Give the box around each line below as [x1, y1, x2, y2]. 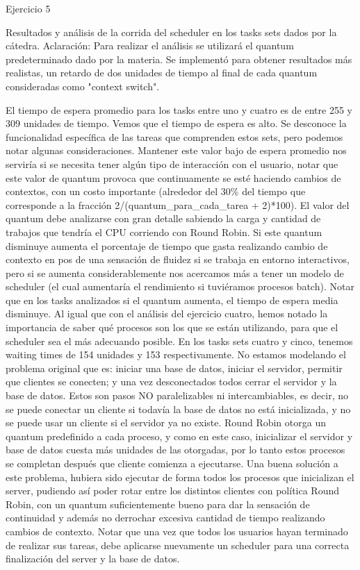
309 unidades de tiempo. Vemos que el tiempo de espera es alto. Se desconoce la [6, 116, 347, 131]
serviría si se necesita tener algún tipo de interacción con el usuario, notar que [6, 156, 338, 171]
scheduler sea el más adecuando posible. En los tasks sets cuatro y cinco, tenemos [6, 333, 353, 348]
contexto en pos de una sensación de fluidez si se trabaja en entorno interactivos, [6, 252, 350, 267]
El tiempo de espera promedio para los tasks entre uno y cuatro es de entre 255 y [6, 102, 352, 117]
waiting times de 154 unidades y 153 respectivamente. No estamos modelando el [6, 347, 346, 362]
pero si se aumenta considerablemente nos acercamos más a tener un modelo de [6, 265, 344, 280]
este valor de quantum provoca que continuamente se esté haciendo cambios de [6, 170, 341, 185]
